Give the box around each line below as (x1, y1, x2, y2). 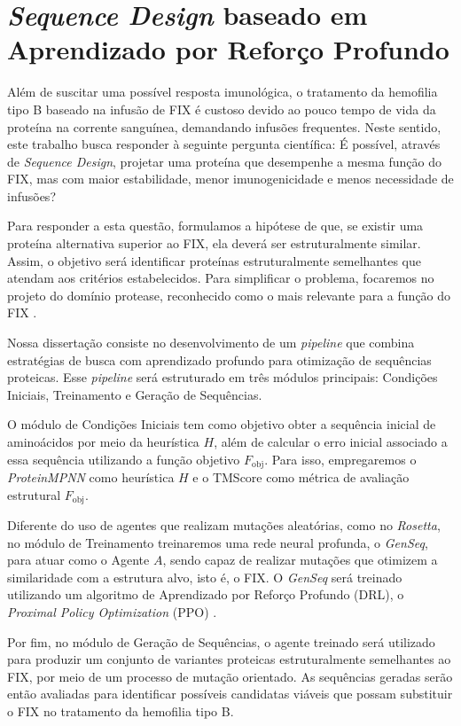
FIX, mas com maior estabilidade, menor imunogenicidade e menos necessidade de (7, 169, 454, 188)
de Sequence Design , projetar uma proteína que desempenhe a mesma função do (7, 152, 441, 170)
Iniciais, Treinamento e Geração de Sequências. (7, 385, 262, 403)
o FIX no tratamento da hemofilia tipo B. (7, 702, 234, 721)
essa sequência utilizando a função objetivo (7, 449, 240, 468)
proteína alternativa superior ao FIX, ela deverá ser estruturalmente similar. (7, 234, 421, 253)
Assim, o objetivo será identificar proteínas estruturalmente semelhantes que (7, 251, 421, 269)
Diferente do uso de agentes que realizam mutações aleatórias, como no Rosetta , (7, 516, 441, 535)
